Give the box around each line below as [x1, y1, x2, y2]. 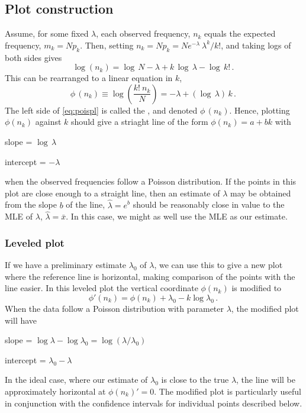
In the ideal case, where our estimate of [5, 373, 148, 386]
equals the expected [204, 27, 276, 40]
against [35, 115, 62, 128]
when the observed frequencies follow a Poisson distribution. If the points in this [5, 175, 297, 188]
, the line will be [236, 373, 295, 386]
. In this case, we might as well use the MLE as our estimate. [66, 210, 288, 222]
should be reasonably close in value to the [133, 198, 285, 211]
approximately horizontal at [5, 385, 106, 397]
